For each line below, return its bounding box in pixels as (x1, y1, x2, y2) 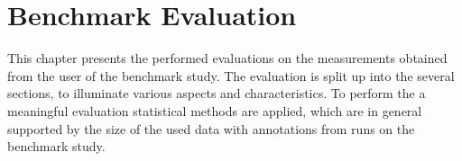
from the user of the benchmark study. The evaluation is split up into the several (7, 66, 455, 85)
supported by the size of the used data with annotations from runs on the (7, 119, 415, 138)
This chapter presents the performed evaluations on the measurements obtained (7, 49, 448, 67)
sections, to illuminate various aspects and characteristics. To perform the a (7, 84, 426, 103)
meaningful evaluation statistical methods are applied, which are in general (7, 101, 422, 120)
